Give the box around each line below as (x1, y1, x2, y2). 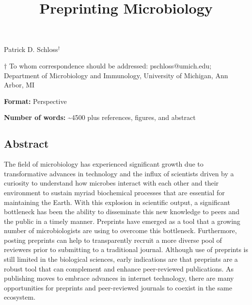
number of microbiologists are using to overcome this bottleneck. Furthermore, (4, 225, 237, 236)
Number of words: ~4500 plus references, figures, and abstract (4, 112, 196, 122)
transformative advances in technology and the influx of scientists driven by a (4, 168, 234, 178)
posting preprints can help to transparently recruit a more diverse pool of (4, 235, 222, 245)
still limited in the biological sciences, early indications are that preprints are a (4, 254, 238, 264)
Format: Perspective (4, 96, 67, 106)
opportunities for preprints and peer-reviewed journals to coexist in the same (4, 282, 232, 292)
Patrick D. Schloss (4, 44, 58, 54)
